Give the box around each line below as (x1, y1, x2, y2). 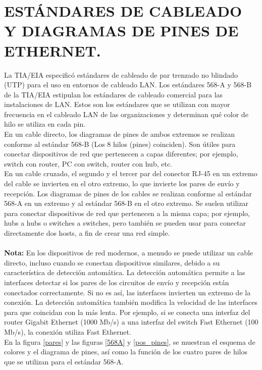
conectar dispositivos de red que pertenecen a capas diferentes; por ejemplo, (4, 148, 238, 159)
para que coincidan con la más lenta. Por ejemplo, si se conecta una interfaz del (4, 306, 250, 317)
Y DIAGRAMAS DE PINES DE (4, 20, 239, 41)
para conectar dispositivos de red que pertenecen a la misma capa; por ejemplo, (4, 207, 250, 218)
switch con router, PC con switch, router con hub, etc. (4, 158, 172, 169)
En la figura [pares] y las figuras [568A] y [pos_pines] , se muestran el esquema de (4, 336, 255, 347)
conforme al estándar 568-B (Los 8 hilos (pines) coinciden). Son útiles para (4, 138, 236, 149)
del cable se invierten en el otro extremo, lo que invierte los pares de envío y (4, 178, 240, 189)
